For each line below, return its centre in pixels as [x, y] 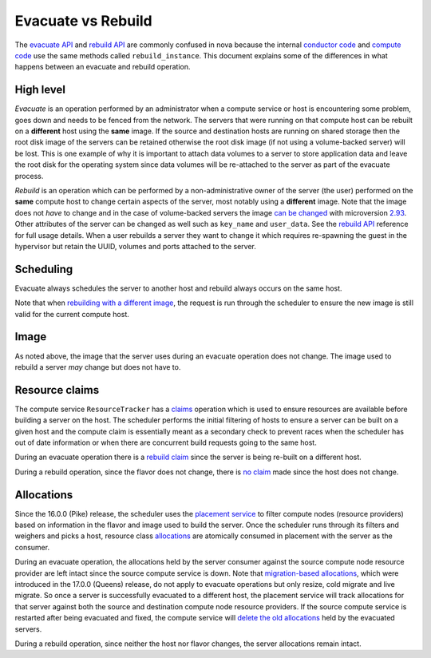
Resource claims [57, 390]
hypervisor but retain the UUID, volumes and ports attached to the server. [136, 246]
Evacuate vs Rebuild [83, 21]
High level [40, 90]
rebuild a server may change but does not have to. [98, 367]
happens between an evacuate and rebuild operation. [103, 67]
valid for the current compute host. [72, 314]
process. [29, 176]
